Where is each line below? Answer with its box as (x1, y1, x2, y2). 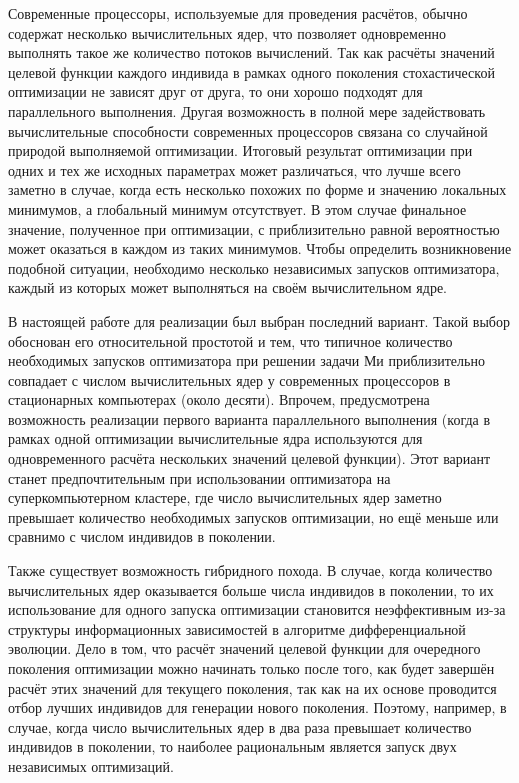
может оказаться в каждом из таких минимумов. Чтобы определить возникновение (8, 238, 512, 259)
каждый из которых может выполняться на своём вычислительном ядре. (8, 277, 447, 298)
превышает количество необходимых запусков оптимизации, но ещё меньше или (8, 506, 499, 527)
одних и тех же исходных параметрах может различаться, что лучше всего (8, 159, 461, 180)
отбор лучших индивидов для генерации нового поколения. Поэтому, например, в (8, 697, 507, 718)
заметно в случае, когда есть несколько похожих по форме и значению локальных (8, 179, 507, 200)
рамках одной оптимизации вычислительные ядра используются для (8, 428, 423, 449)
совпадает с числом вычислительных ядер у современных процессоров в (8, 369, 451, 390)
